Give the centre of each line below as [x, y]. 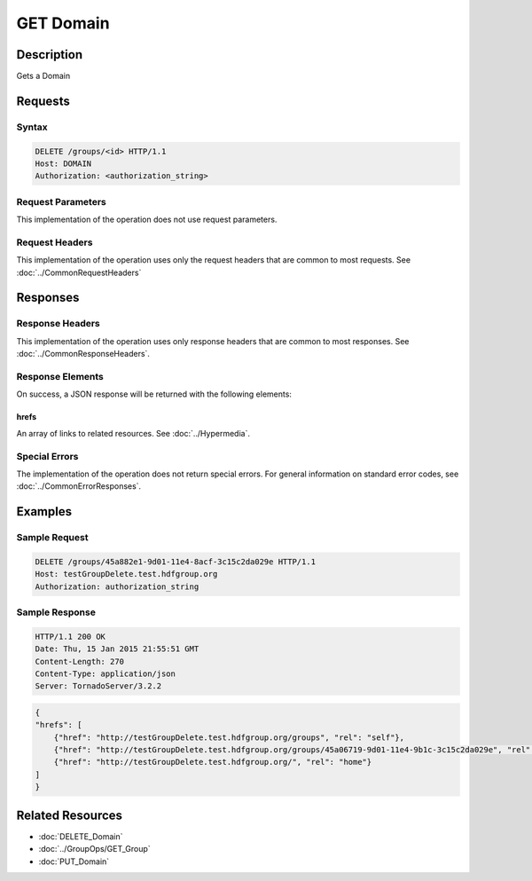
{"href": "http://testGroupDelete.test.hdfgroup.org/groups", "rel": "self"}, [229, 737]
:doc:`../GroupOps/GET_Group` [94, 849]
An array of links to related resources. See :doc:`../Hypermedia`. [133, 433]
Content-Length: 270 [79, 661]
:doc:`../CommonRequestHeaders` [79, 272]
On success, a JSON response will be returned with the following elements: [154, 394]
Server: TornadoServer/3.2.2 [98, 686]
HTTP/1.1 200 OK [70, 636]
